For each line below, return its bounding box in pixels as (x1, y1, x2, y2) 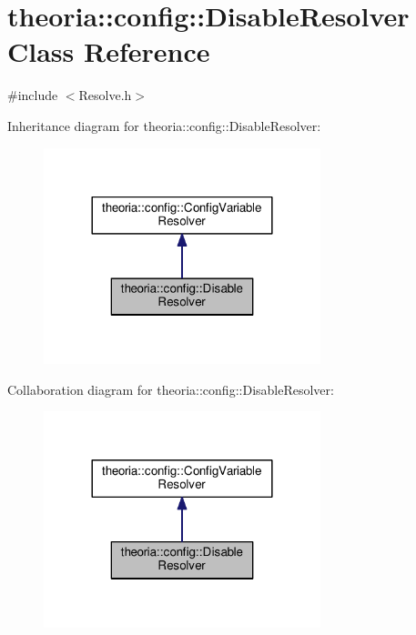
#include (7, 86, 58, 105)
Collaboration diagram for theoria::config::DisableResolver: (7, 379, 334, 398)
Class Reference (7, 33, 210, 70)
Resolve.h (78, 86, 132, 105)
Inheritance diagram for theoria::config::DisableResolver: (7, 116, 321, 135)
